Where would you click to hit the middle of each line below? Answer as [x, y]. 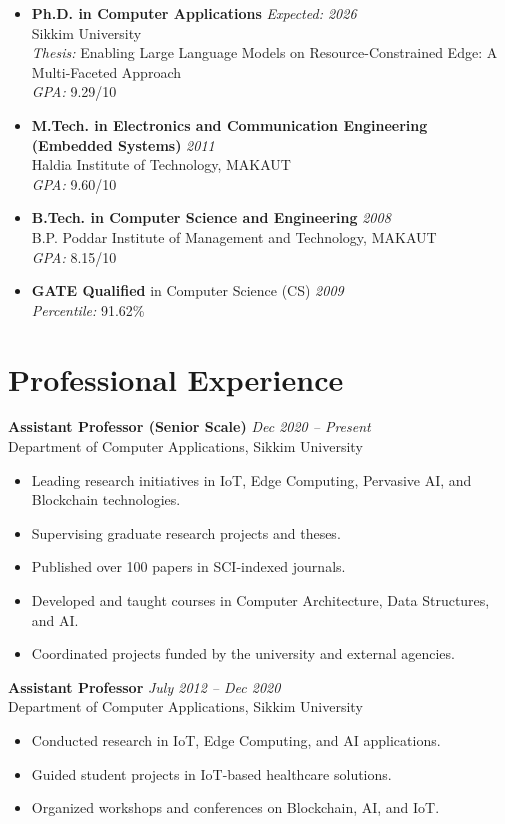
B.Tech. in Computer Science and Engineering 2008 [211, 217]
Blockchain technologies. [106, 499]
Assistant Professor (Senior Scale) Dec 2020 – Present [189, 426]
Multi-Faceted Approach [106, 71]
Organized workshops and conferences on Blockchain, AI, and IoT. [235, 807]
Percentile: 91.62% [88, 309]
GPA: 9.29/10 [74, 91]
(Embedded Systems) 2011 [123, 144]
